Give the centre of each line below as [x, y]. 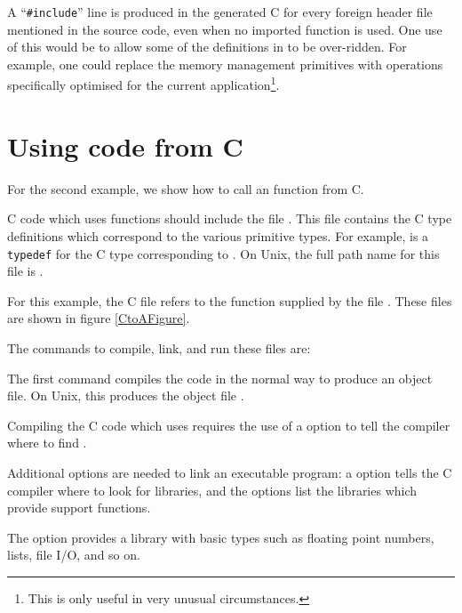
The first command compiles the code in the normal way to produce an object [220, 378]
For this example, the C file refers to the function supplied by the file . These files [230, 300]
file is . [25, 271]
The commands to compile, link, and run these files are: [159, 348]
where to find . [47, 443]
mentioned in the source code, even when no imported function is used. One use [225, 29]
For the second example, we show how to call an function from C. [186, 188]
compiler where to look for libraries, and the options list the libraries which [212, 490]
